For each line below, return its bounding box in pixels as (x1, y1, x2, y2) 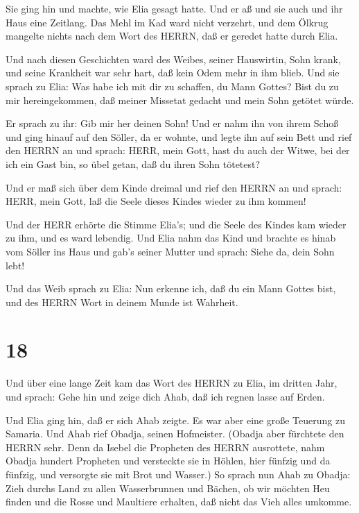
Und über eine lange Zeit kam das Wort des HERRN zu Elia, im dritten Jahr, (6, 376, 338, 390)
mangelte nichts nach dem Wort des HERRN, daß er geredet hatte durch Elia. (6, 28, 338, 43)
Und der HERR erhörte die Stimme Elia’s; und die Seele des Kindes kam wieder (6, 217, 347, 231)
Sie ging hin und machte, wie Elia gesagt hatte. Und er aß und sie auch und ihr (6, 1, 343, 15)
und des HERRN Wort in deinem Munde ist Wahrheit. (6, 294, 238, 309)
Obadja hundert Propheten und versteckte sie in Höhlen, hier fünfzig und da (6, 453, 331, 468)
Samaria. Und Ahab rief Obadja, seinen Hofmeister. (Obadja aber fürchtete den (6, 426, 344, 441)
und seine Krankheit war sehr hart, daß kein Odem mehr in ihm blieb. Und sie (6, 65, 340, 80)
